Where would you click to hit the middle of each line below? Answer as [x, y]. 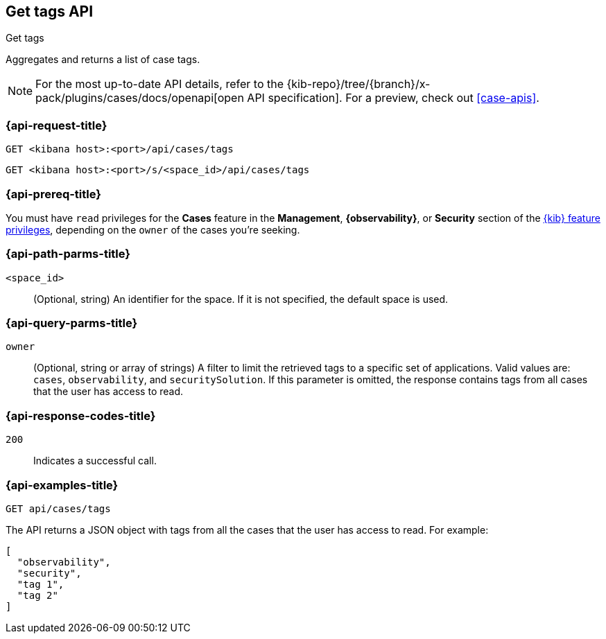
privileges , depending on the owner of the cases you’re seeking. [153, 229]
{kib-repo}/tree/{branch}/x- [358, 84]
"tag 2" [37, 595]
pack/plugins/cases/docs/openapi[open [140, 98]
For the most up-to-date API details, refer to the [160, 84]
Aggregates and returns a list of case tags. [103, 60]
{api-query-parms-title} [72, 323]
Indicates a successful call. [95, 461]
